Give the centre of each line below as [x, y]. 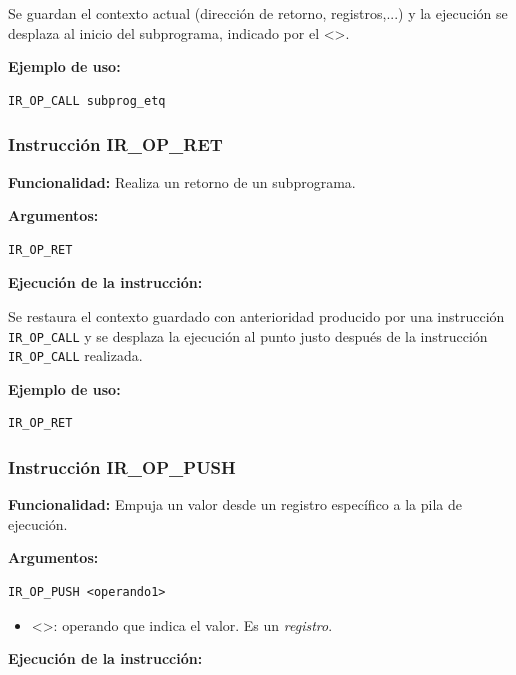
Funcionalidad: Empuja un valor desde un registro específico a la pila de [235, 504]
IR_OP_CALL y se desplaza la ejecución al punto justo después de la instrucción [248, 335]
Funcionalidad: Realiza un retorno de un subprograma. [182, 181]
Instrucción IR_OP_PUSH [122, 466]
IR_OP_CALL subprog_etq [87, 100]
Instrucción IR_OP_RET [115, 144]
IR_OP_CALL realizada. [75, 355]
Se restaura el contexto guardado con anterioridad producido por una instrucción [256, 315]
